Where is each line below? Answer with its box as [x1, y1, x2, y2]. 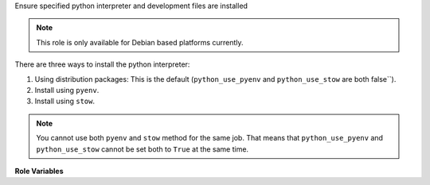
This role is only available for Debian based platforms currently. [36, 37, 244, 47]
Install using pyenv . [34, 85, 100, 94]
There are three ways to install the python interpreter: [14, 60, 190, 69]
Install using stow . [34, 96, 96, 106]
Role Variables [14, 166, 64, 175]
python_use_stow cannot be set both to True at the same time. [36, 144, 249, 154]
